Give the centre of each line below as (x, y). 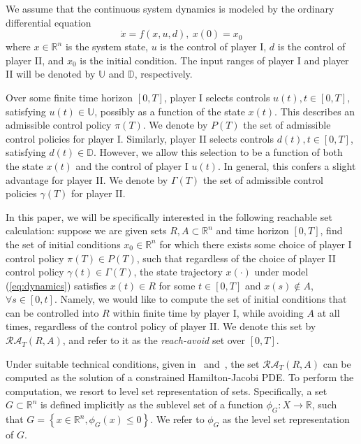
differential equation (49, 22)
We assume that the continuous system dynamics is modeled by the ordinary (170, 8)
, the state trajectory (178, 272)
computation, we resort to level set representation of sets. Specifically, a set (167, 391)
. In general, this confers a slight (287, 165)
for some (177, 285)
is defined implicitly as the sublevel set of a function (152, 404)
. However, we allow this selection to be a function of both (218, 152)
